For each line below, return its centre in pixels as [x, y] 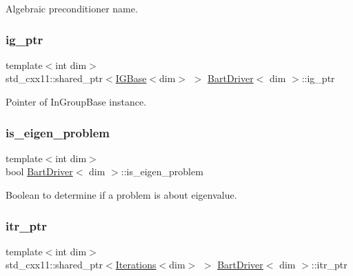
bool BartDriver [39, 171]
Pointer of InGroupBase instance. [76, 101]
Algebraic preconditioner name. [72, 8]
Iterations [136, 265]
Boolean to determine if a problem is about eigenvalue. [121, 195]
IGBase [131, 78]
